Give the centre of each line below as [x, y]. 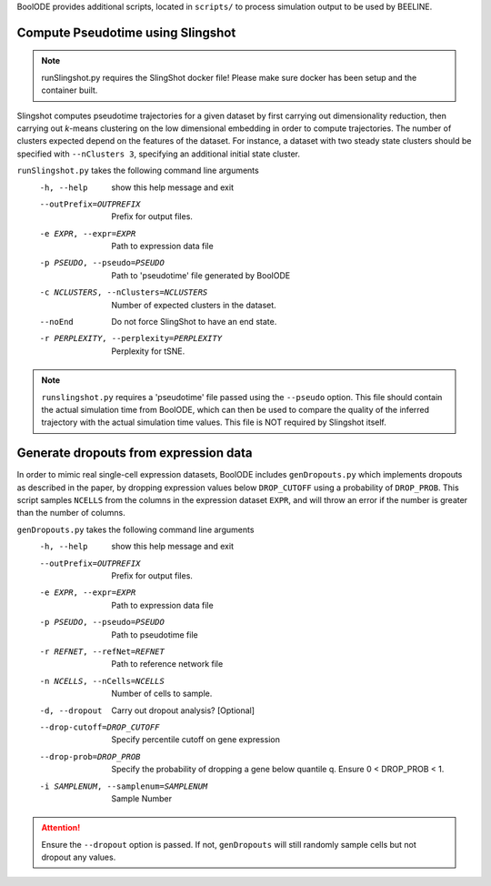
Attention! [61, 828]
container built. [70, 90]
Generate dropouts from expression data [135, 453]
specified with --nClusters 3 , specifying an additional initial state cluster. [158, 154]
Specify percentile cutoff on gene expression [196, 740]
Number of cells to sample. [162, 694]
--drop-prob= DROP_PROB [90, 756]
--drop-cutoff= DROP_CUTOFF [100, 727]
